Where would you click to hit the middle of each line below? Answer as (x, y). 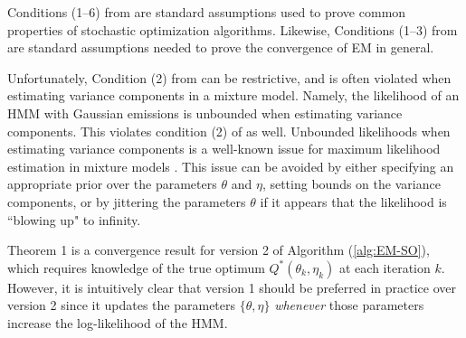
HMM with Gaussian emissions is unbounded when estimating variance (205, 113)
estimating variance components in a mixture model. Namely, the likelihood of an (233, 95)
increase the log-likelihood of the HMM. (118, 322)
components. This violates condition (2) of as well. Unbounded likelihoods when (229, 131)
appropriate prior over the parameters (112, 184)
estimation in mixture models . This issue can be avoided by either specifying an (231, 166)
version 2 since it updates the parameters (122, 305)
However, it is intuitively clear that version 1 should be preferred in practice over (232, 287)
